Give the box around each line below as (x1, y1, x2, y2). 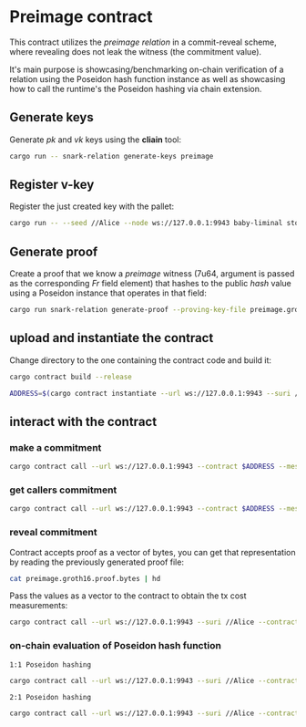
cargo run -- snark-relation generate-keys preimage (9, 151, 214, 161)
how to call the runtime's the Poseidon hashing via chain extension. (9, 83, 262, 94)
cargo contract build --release (9, 372, 132, 381)
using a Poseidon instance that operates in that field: (9, 287, 207, 298)
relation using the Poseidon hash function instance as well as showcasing (9, 73, 286, 84)
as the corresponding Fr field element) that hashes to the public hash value (9, 278, 291, 289)
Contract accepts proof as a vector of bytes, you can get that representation (9, 546, 296, 557)
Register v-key (9, 177, 95, 192)
